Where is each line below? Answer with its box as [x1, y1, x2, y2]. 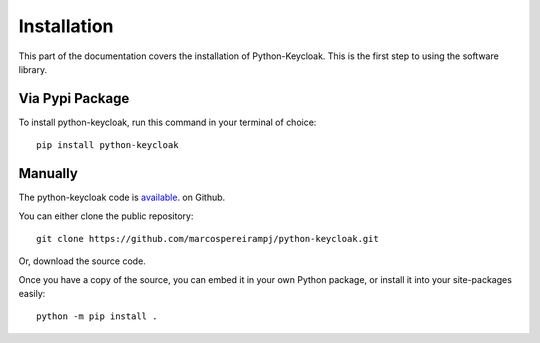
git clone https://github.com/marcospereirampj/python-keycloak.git [36, 233, 379, 244]
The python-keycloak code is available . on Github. [18, 191, 226, 204]
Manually [18, 165, 79, 182]
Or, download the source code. [18, 255, 147, 267]
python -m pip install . [36, 311, 158, 322]
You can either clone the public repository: [18, 210, 194, 222]
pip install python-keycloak [36, 140, 179, 151]
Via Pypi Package [18, 90, 130, 107]
